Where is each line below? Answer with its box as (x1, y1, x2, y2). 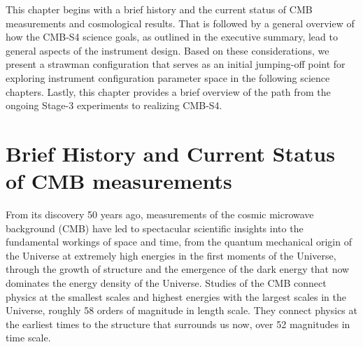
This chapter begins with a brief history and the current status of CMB (6, 2, 313, 16)
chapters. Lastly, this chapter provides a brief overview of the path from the (6, 84, 331, 99)
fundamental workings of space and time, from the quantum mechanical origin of (6, 234, 352, 249)
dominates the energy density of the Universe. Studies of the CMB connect (6, 276, 327, 290)
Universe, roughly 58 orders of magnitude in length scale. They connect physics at (6, 303, 357, 318)
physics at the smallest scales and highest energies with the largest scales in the (6, 289, 346, 304)
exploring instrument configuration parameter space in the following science (6, 70, 330, 85)
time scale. (6, 330, 51, 345)
